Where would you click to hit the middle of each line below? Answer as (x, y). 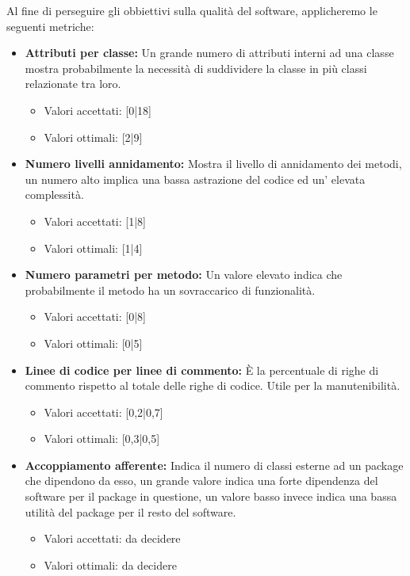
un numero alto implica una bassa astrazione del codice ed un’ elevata (195, 179)
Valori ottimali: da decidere (110, 565)
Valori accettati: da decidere (112, 538)
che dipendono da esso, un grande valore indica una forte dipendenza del (201, 481)
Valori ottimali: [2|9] (93, 137)
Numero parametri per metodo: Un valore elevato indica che (184, 275)
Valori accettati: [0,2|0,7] (103, 412)
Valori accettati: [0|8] (95, 317)
